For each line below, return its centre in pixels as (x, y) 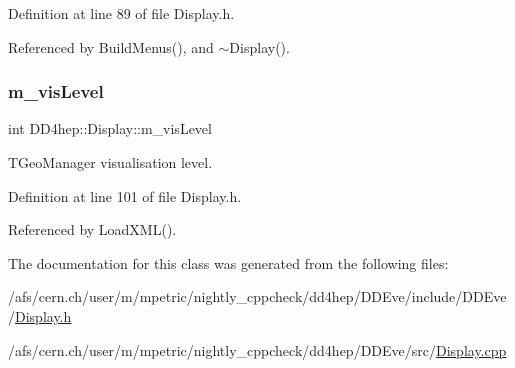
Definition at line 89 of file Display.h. (121, 13)
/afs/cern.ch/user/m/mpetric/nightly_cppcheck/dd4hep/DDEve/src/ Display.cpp (257, 349)
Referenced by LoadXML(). (92, 229)
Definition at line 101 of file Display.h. (125, 195)
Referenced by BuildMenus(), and (111, 46)
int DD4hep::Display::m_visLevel (110, 128)
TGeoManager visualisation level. (110, 162)
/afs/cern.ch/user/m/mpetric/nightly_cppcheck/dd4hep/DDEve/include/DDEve (257, 296)
